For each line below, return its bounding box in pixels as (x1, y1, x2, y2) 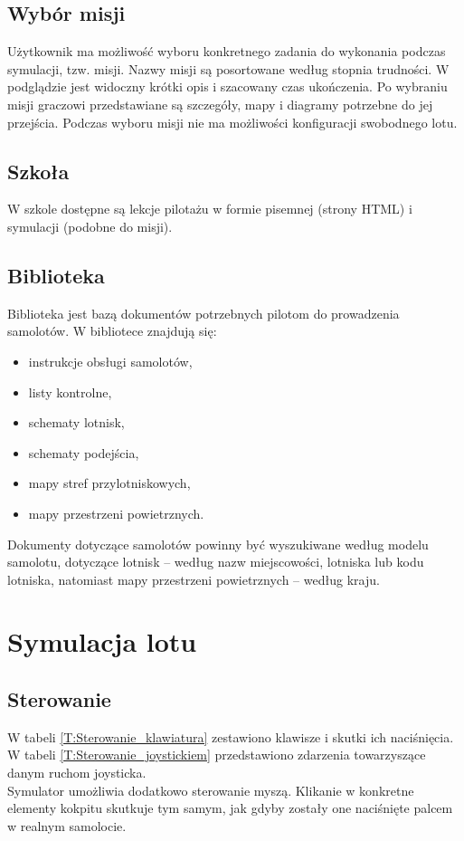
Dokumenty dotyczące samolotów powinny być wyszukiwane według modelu (7, 534, 429, 553)
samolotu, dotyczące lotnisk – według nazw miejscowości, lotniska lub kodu (7, 552, 424, 571)
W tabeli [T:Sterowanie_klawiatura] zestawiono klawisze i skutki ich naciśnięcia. (7, 727, 454, 746)
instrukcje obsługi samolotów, (28, 351, 193, 370)
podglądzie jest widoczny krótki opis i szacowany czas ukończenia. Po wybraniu (7, 77, 448, 96)
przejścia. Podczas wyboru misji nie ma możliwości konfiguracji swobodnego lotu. (7, 112, 458, 131)
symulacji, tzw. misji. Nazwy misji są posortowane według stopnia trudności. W (7, 59, 450, 78)
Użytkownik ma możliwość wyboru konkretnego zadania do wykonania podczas (7, 42, 446, 61)
